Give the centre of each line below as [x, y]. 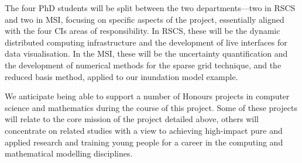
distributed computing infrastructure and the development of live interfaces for [146, 42]
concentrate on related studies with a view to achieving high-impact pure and [144, 130]
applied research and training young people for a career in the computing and [144, 142]
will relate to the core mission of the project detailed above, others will [132, 119]
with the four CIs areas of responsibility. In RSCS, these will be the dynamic [143, 31]
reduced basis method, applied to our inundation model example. [121, 76]
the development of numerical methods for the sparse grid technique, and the [143, 65]
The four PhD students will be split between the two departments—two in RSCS [150, 8]
